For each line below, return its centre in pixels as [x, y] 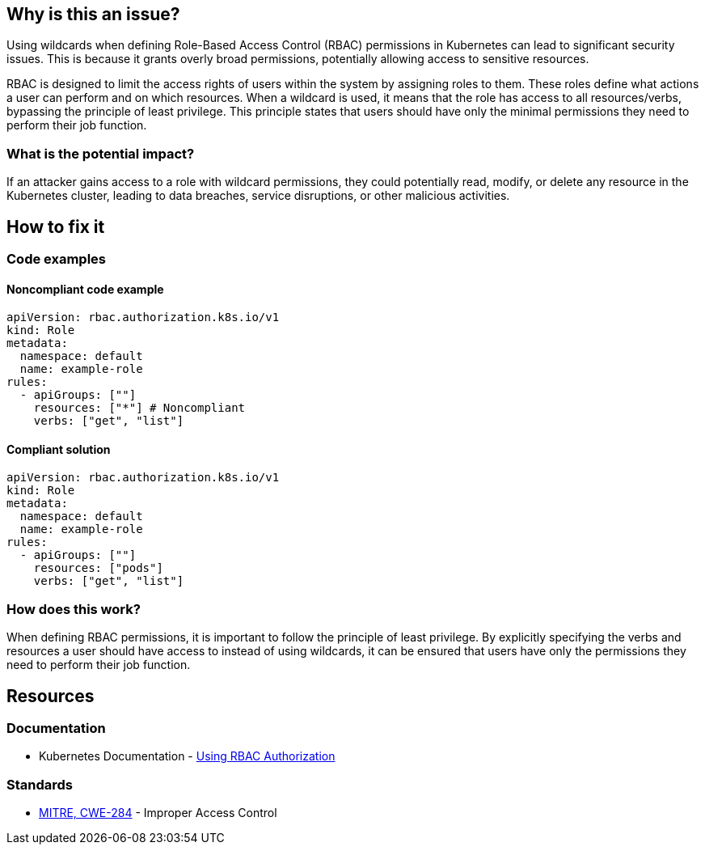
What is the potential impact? [101, 153]
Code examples [57, 259]
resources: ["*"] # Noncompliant [139, 408]
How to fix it [56, 227]
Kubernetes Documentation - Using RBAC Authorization [187, 756]
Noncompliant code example [85, 289]
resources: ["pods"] [98, 568]
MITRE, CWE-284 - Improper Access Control [158, 813]
